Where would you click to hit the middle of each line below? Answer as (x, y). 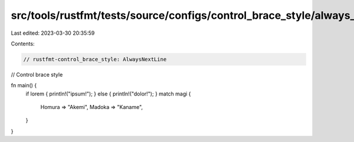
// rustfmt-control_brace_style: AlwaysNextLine (95, 59)
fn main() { (24, 85)
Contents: (23, 44)
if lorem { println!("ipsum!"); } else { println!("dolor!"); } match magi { (108, 94)
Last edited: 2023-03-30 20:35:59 (53, 33)
